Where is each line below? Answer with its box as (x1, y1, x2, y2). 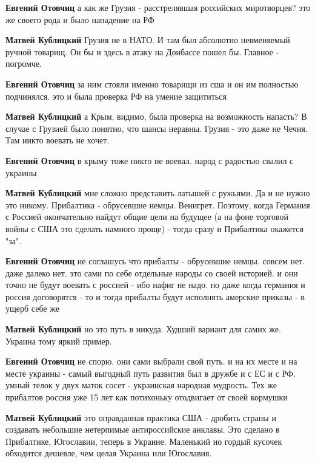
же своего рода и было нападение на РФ (5, 13, 154, 26)
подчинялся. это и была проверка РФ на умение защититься (5, 89, 227, 102)
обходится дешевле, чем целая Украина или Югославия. (5, 447, 212, 459)
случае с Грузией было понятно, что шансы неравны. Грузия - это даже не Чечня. (5, 122, 308, 134)
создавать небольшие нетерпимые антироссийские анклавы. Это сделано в (5, 423, 280, 436)
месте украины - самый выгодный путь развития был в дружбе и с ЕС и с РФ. (5, 366, 296, 379)
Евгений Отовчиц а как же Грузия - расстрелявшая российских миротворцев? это (5, 1, 311, 13)
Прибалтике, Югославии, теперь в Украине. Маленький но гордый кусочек (5, 434, 282, 447)
